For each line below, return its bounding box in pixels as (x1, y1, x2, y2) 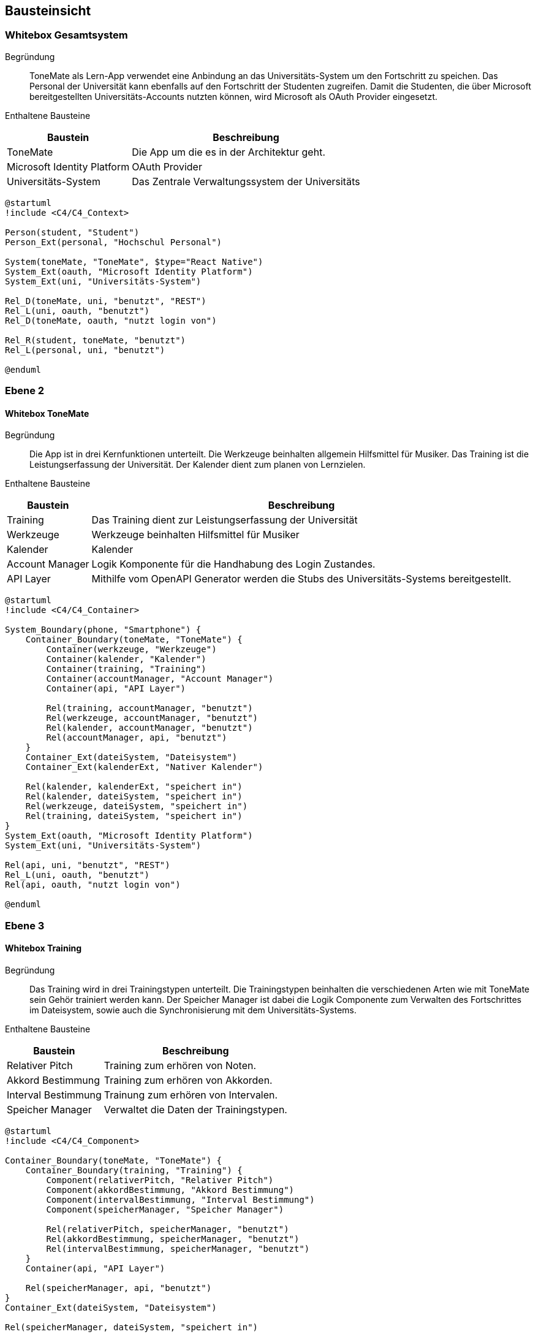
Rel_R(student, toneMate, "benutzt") (5, 335, 186, 345)
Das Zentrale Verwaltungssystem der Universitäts (132, 175, 360, 188)
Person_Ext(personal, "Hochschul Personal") (5, 237, 222, 247)
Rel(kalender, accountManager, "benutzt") (46, 723, 253, 733)
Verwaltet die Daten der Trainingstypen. (104, 1103, 287, 1116)
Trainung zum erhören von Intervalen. (104, 1088, 278, 1101)
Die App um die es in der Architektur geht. (132, 145, 325, 158)
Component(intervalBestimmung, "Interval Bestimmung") (46, 1194, 315, 1205)
